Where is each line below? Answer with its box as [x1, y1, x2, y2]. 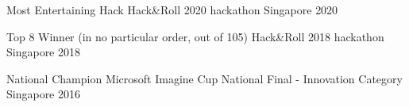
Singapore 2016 [6, 86, 81, 102]
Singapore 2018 [6, 44, 81, 60]
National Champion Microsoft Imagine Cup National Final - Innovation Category [6, 70, 403, 86]
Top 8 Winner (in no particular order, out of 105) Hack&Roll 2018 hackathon [6, 28, 384, 44]
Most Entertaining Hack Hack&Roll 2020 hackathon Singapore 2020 [6, 2, 338, 17]
